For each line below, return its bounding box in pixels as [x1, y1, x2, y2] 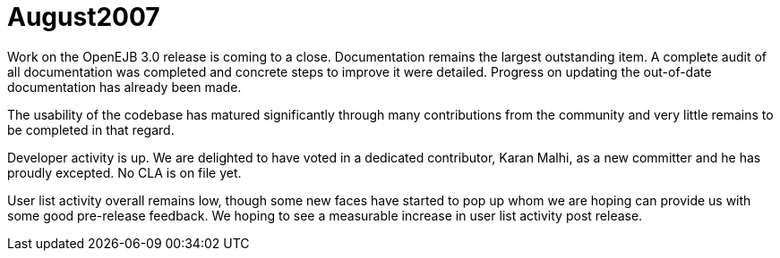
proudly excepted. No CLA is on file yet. [7, 164, 242, 180]
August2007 [7, 2, 160, 32]
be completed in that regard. [7, 121, 175, 137]
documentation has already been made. [7, 79, 242, 95]
